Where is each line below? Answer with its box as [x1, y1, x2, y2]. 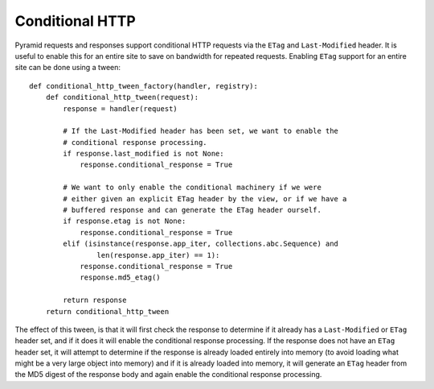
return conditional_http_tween [45, 307, 170, 316]
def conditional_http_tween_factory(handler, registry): [29, 81, 259, 90]
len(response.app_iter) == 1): [96, 250, 220, 259]
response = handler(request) [63, 104, 178, 113]
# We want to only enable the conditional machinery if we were [63, 183, 321, 192]
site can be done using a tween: [14, 63, 121, 72]
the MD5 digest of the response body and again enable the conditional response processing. [14, 370, 322, 379]
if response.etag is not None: [63, 217, 186, 226]
